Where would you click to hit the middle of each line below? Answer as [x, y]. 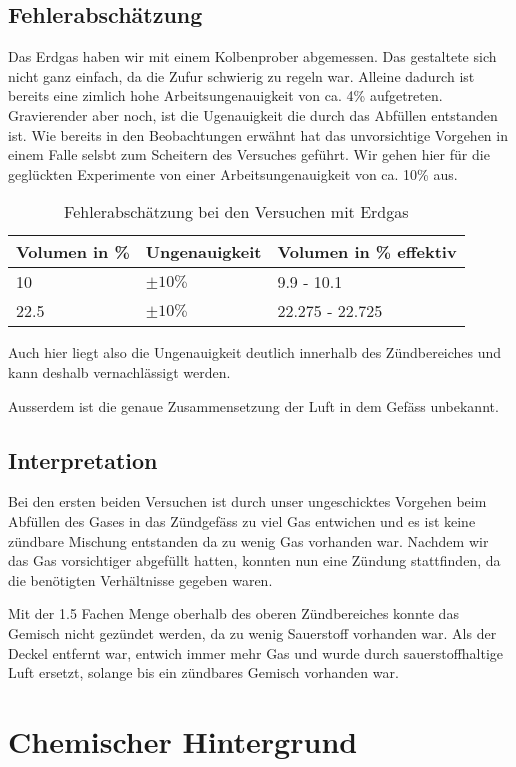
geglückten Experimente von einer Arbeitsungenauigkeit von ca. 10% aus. [233, 173]
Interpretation [83, 459]
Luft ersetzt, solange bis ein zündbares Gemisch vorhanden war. [203, 672]
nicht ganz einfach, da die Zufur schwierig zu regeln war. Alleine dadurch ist [241, 75]
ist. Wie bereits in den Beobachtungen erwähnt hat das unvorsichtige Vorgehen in [258, 134]
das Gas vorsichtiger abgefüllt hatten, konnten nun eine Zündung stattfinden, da [254, 560]
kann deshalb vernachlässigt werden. [119, 371]
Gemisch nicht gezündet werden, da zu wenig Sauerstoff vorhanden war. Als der [252, 632]
